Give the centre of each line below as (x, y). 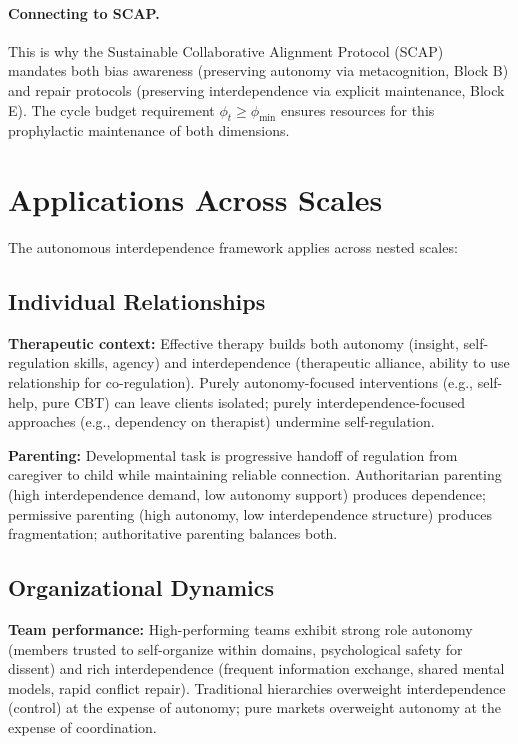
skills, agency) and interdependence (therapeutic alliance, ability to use (292, 362)
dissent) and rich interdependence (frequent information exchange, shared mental (256, 668)
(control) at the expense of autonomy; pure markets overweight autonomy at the (255, 707)
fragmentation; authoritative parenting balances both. (173, 533)
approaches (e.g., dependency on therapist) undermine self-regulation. (221, 421)
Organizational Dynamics (141, 587)
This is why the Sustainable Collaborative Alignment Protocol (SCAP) (226, 50)
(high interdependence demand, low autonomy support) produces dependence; (247, 494)
